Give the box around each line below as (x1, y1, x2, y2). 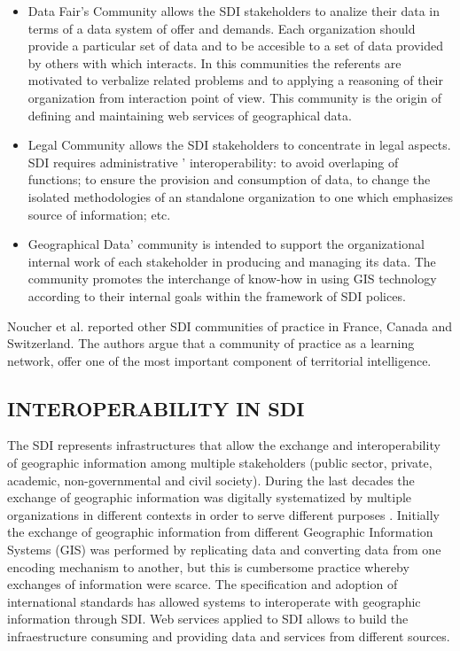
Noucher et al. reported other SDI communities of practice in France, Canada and (7, 316, 452, 335)
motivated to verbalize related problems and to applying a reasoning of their (27, 71, 443, 89)
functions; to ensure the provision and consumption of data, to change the (27, 170, 431, 189)
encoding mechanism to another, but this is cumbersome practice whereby (7, 557, 409, 576)
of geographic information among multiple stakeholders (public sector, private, (7, 453, 433, 472)
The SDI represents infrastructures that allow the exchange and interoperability (7, 436, 441, 454)
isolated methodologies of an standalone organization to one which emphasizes (27, 187, 453, 205)
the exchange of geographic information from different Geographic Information (7, 523, 433, 541)
